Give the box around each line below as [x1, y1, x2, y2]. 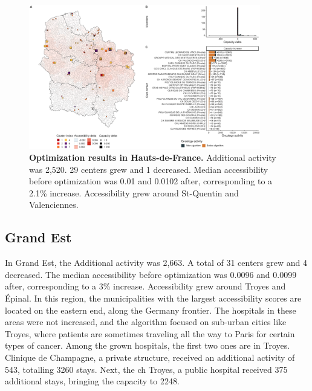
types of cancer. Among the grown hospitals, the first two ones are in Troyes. [5, 339, 290, 352]
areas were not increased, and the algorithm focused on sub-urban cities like [5, 315, 287, 328]
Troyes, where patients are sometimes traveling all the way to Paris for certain [5, 327, 295, 340]
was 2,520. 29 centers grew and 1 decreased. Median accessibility [29, 163, 268, 175]
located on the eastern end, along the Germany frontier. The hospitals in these [5, 303, 296, 316]
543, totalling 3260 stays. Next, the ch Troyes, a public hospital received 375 [5, 363, 288, 375]
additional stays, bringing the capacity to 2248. [5, 375, 180, 387]
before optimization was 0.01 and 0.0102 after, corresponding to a [29, 175, 273, 187]
